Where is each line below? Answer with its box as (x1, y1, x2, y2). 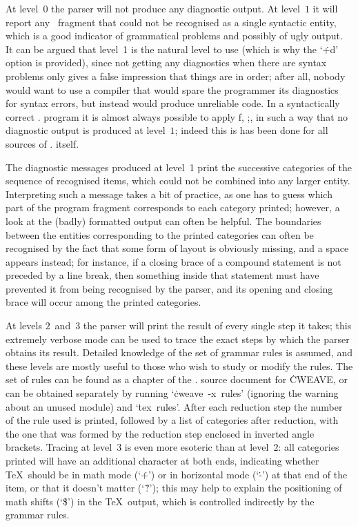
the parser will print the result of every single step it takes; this (83, 318, 352, 333)
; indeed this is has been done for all (175, 123, 328, 137)
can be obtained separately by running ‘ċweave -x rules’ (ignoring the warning (6, 386, 339, 400)
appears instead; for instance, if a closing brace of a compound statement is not (6, 254, 341, 269)
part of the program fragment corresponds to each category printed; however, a (6, 200, 340, 215)
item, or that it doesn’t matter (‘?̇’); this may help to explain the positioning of (6, 480, 342, 495)
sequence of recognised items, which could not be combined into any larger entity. (6, 173, 350, 188)
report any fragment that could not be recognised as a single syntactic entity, (6, 14, 337, 29)
